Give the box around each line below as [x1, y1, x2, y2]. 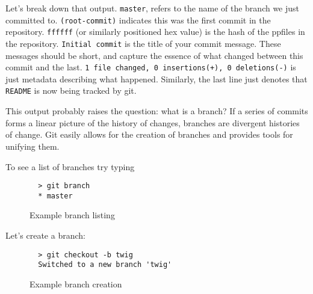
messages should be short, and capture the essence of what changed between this [5, 49, 303, 61]
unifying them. [5, 139, 60, 152]
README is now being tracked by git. [5, 84, 137, 97]
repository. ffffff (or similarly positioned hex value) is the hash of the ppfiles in [5, 25, 305, 38]
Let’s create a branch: [5, 229, 85, 241]
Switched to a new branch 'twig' [38, 260, 172, 269]
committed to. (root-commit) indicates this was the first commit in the [5, 13, 271, 26]
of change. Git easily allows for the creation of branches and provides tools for [5, 128, 293, 141]
